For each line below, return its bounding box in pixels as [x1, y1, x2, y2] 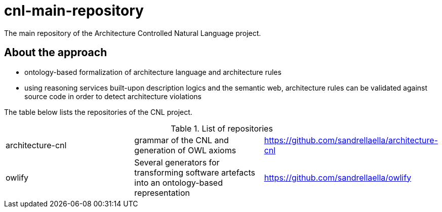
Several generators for [134, 157, 220, 167]
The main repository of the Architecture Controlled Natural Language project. [4, 28, 261, 37]
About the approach [4, 46, 107, 59]
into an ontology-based [134, 177, 223, 188]
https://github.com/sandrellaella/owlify [264, 172, 412, 183]
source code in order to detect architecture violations [24, 92, 202, 101]
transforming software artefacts [134, 167, 255, 178]
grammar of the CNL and [134, 135, 229, 145]
